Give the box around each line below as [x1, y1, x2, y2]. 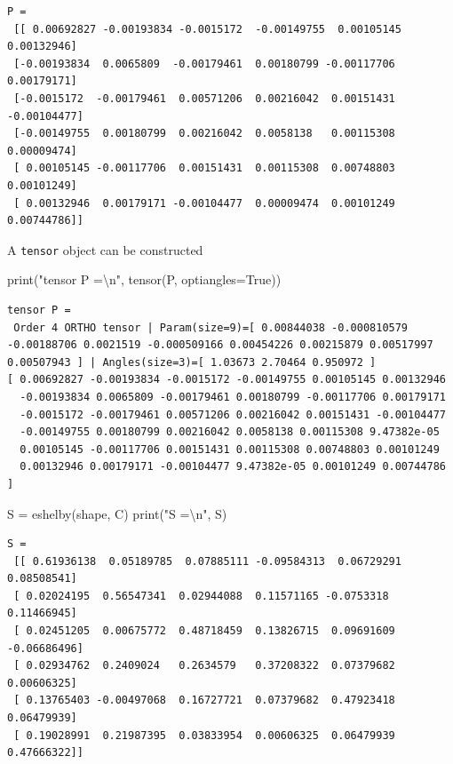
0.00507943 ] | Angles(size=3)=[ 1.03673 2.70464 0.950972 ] [7, 355, 377, 369]
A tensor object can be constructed [7, 240, 203, 259]
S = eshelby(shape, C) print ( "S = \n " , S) [7, 504, 227, 522]
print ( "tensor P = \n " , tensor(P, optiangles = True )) [7, 270, 282, 289]
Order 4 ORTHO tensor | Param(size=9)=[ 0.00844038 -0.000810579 [13, 321, 409, 334]
